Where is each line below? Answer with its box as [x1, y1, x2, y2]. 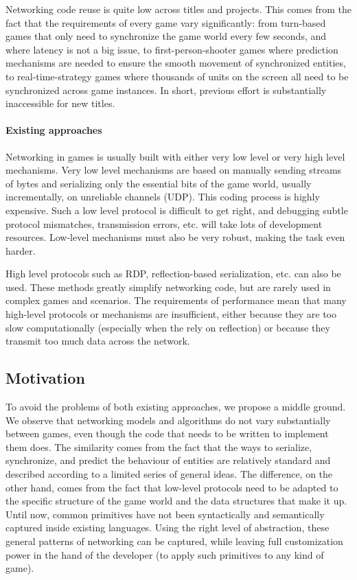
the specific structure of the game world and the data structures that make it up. [5, 494, 347, 508]
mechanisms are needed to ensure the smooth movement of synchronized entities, [5, 56, 346, 70]
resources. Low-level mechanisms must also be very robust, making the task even [5, 230, 345, 244]
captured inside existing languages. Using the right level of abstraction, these [5, 520, 330, 535]
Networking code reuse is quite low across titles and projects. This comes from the [5, 2, 352, 16]
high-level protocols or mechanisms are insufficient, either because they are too [5, 307, 336, 321]
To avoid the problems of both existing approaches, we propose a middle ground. [5, 399, 346, 414]
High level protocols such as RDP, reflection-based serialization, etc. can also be [5, 266, 341, 281]
